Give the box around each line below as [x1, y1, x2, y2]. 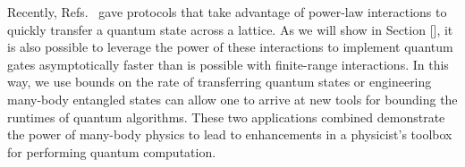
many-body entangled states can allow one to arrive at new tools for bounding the [7, 89, 458, 108]
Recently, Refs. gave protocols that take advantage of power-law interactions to [7, 3, 447, 21]
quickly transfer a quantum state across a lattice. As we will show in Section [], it [7, 20, 453, 38]
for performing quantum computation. [7, 142, 216, 161]
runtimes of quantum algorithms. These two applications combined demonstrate [7, 107, 445, 126]
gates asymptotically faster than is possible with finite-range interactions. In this [7, 54, 449, 73]
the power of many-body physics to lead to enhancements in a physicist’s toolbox [7, 125, 452, 144]
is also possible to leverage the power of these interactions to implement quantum [7, 38, 453, 56]
